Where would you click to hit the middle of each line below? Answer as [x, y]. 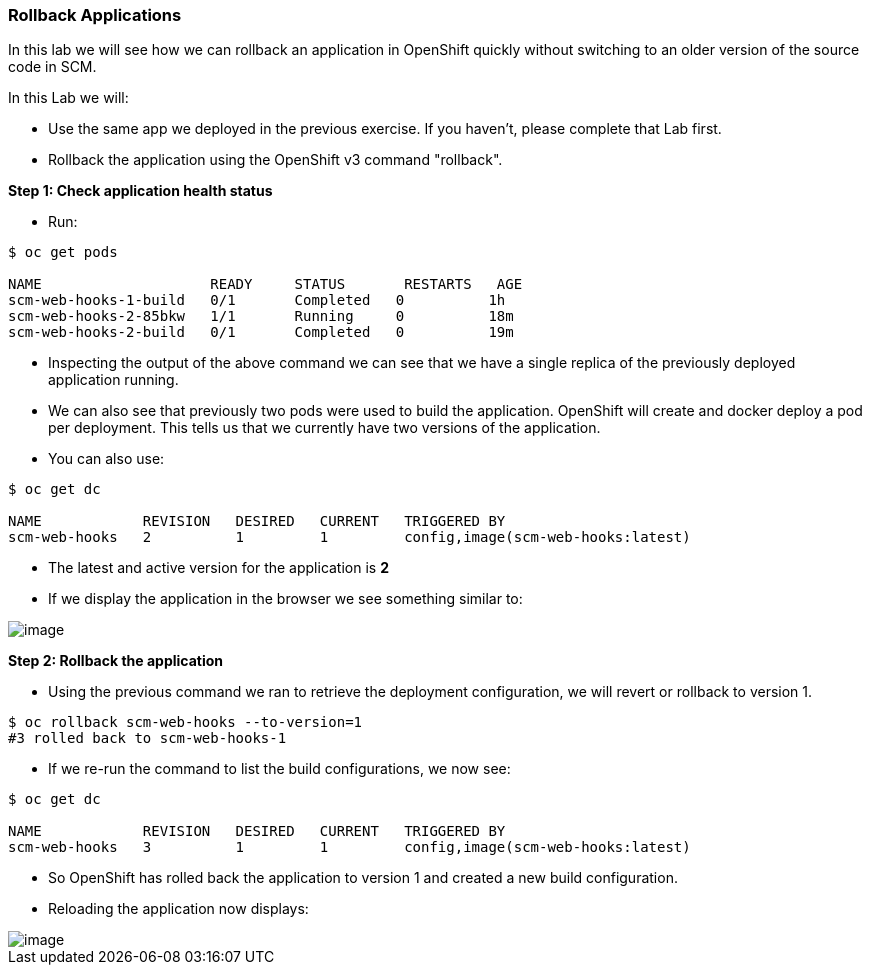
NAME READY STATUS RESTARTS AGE [265, 284]
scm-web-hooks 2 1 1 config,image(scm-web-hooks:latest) [349, 537]
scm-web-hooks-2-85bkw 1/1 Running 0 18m [261, 316]
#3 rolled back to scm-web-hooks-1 [147, 738]
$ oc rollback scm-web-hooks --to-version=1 [185, 722]
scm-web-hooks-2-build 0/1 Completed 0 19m [261, 332]
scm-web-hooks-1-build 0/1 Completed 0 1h [257, 300]
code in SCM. [52, 67]
